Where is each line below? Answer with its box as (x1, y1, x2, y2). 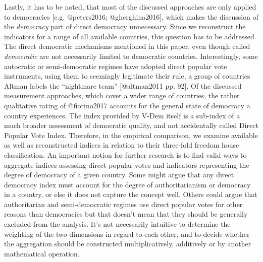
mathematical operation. (4, 248, 80, 258)
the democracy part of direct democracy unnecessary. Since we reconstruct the (4, 21, 246, 32)
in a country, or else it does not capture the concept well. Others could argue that (4, 189, 257, 200)
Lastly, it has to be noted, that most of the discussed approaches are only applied (4, 2, 256, 12)
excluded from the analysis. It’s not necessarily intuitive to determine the (4, 219, 231, 229)
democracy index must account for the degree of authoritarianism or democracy (4, 179, 251, 189)
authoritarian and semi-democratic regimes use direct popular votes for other (4, 199, 243, 209)
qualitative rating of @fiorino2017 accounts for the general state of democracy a (4, 100, 250, 110)
